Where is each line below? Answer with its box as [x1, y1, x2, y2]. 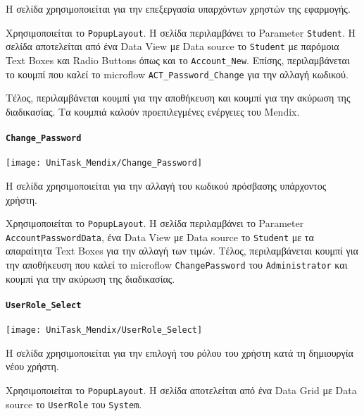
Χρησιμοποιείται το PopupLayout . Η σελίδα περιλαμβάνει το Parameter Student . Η [6, 25, 356, 39]
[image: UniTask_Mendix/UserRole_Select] [6, 325, 203, 336]
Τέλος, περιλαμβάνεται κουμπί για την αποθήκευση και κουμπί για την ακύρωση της [6, 90, 351, 105]
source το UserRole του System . [6, 396, 142, 411]
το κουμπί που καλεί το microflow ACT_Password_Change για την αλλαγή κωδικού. [6, 66, 349, 81]
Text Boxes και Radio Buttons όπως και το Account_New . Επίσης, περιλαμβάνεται [6, 52, 350, 67]
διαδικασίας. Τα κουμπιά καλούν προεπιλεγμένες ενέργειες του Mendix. [6, 104, 300, 118]
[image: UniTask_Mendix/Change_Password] [6, 158, 203, 169]
